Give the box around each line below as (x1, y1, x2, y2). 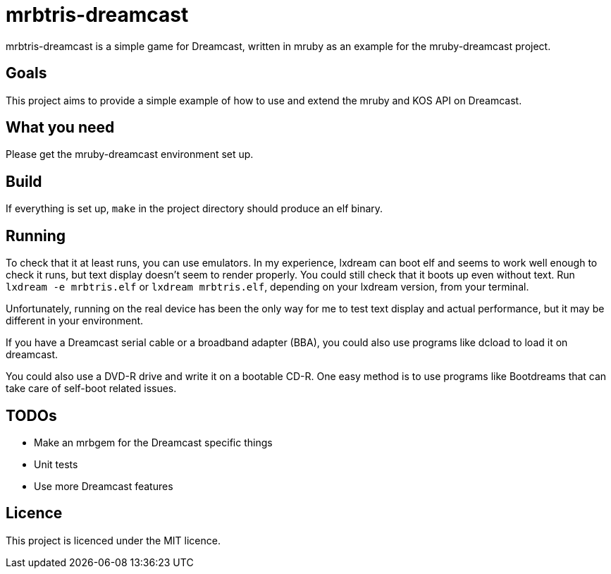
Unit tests (34, 458, 78, 470)
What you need (6, 118, 115, 137)
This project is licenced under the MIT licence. (6, 534, 221, 546)
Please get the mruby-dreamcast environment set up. (6, 148, 254, 161)
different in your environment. (6, 315, 144, 327)
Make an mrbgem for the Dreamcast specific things (34, 436, 273, 448)
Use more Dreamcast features (34, 480, 173, 492)
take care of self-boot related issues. (6, 382, 177, 395)
